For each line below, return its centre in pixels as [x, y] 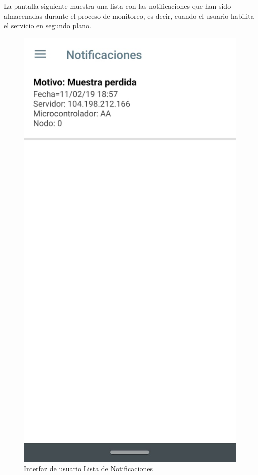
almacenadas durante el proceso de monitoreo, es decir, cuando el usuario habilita [129, 16]
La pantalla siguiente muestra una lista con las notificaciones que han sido [118, 6]
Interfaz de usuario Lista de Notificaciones [88, 468]
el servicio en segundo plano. [48, 26]
